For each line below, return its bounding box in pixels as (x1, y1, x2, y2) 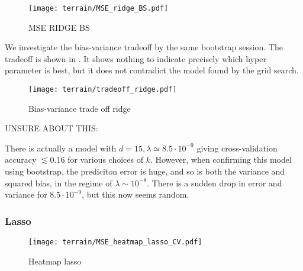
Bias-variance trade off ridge (28, 102, 131, 114)
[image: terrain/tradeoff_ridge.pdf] (28, 85, 177, 94)
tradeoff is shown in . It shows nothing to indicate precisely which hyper (5, 52, 266, 64)
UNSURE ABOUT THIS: (5, 122, 98, 134)
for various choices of (67, 153, 143, 166)
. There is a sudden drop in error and (147, 176, 282, 189)
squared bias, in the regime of (5, 176, 112, 189)
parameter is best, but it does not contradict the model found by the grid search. (5, 64, 299, 76)
